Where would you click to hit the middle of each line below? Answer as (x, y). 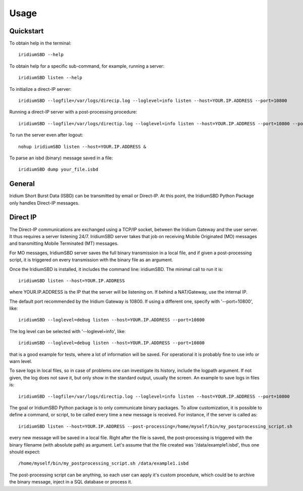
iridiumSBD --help (41, 55)
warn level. (21, 361)
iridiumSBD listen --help (50, 78)
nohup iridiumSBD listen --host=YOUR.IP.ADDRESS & (82, 147)
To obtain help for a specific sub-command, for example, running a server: (87, 66)
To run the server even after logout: (46, 135)
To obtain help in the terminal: (40, 43)
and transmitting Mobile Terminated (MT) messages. (64, 243)
